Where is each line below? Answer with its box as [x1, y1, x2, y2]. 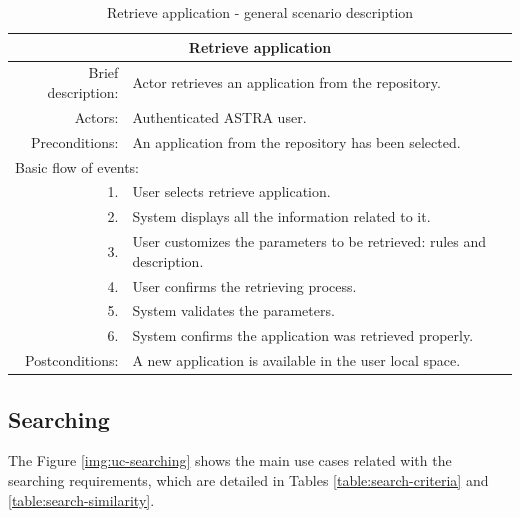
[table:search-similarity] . [8, 489, 155, 510]
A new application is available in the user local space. [132, 350, 461, 371]
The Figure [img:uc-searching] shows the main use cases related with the [8, 450, 452, 471]
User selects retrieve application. [132, 181, 331, 202]
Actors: [74, 106, 119, 127]
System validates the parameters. [132, 300, 335, 321]
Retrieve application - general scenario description [106, 2, 414, 22]
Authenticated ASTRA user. [132, 106, 307, 127]
